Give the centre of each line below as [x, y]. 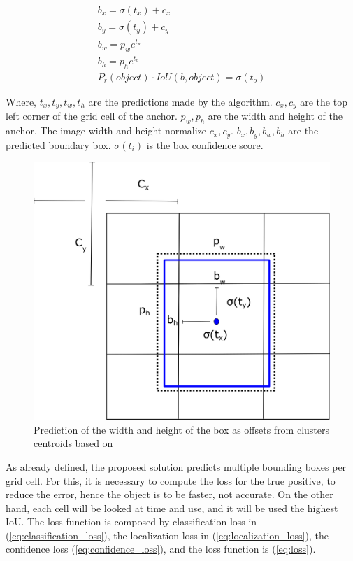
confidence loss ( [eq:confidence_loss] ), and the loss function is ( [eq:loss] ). [161, 549]
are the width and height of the [275, 116]
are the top [324, 101]
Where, [21, 101]
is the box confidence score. [205, 144]
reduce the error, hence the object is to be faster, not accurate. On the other [170, 494]
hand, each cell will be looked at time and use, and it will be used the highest [172, 507]
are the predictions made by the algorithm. [180, 101]
